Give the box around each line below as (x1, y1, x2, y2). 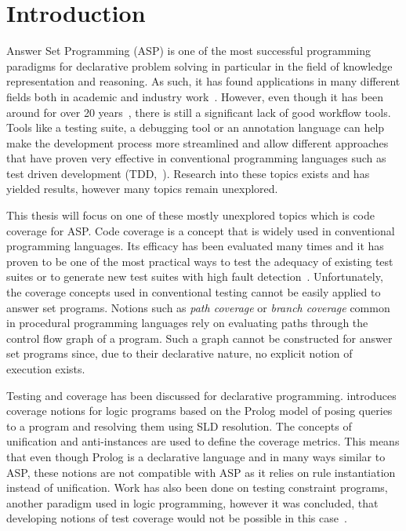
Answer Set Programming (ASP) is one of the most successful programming (6, 42, 371, 59)
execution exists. (6, 361, 85, 376)
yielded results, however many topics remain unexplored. (6, 180, 278, 197)
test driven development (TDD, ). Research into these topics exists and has (6, 165, 370, 181)
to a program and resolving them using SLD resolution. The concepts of (6, 417, 352, 434)
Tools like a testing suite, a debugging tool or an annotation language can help (6, 119, 385, 136)
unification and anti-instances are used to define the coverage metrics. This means (6, 433, 400, 449)
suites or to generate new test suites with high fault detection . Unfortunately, (6, 268, 383, 285)
